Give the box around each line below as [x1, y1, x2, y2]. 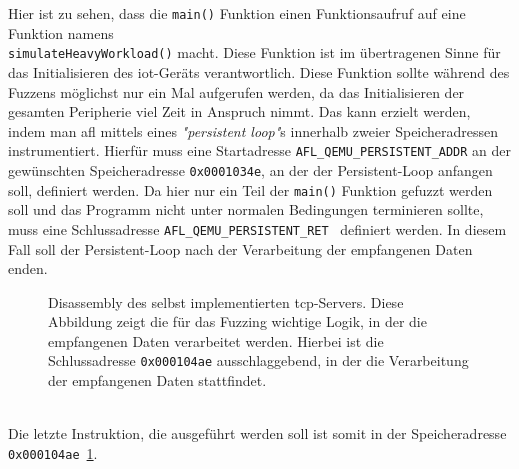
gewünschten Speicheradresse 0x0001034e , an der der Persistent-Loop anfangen [8, 159, 493, 180]
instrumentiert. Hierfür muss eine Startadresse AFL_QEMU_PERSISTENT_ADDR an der [8, 140, 512, 161]
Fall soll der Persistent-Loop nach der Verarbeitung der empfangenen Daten [8, 238, 473, 259]
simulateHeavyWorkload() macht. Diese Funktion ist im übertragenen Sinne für [8, 42, 501, 63]
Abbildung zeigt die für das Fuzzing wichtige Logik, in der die [48, 311, 427, 332]
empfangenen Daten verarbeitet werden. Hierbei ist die [48, 330, 384, 351]
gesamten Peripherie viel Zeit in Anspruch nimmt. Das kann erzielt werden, [8, 101, 471, 122]
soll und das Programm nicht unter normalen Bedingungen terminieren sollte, [8, 199, 484, 220]
